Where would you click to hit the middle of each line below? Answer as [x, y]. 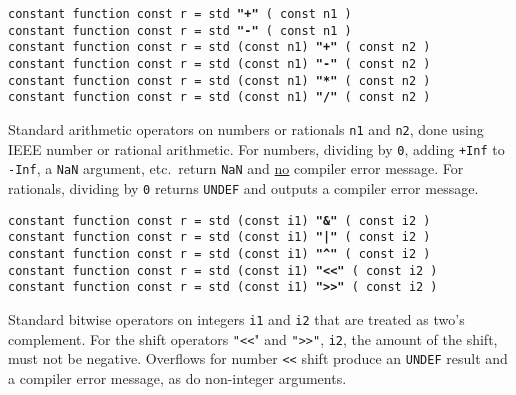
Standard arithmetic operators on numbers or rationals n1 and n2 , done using [246, 128]
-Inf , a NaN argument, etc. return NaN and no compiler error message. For [236, 168]
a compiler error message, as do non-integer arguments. [177, 377]
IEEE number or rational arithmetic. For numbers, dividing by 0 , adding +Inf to [256, 148]
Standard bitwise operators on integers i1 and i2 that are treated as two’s [236, 318]
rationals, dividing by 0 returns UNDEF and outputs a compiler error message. [243, 187]
